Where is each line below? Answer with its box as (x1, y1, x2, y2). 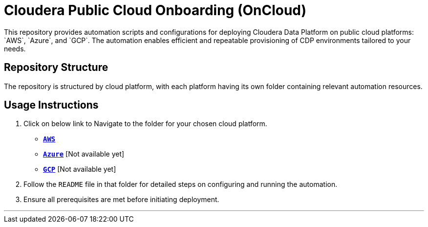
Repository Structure (4, 61, 108, 74)
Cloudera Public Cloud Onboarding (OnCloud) (4, 2, 307, 19)
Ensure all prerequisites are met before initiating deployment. (23, 195, 219, 204)
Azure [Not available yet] (43, 150, 125, 159)
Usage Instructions (4, 99, 99, 112)
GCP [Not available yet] (43, 165, 116, 174)
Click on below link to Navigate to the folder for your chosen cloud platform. (23, 119, 267, 128)
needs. (4, 44, 26, 53)
